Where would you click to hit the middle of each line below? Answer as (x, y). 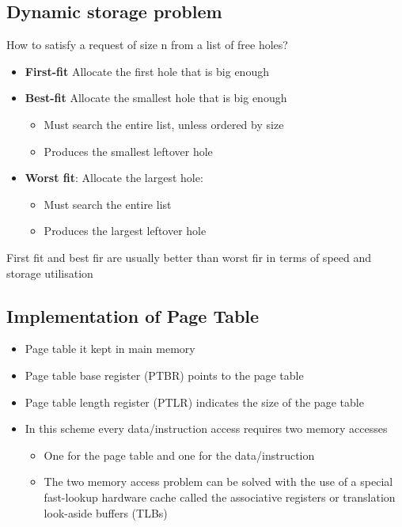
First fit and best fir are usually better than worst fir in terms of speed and (189, 257)
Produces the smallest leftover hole (128, 151)
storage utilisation (50, 273)
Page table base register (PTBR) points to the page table (164, 375)
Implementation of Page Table (133, 315)
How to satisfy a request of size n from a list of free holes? (147, 45)
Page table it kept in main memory (110, 349)
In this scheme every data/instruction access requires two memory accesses (206, 428)
